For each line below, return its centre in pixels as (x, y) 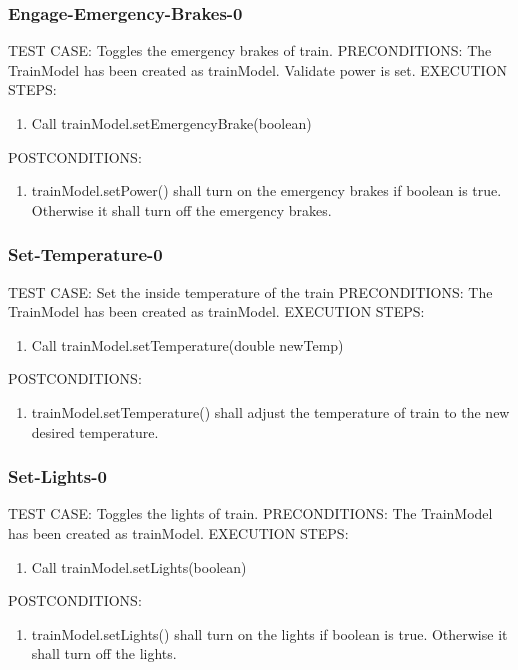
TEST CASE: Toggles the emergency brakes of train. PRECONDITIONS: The (250, 50)
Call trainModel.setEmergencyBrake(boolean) (171, 123)
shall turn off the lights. (104, 653)
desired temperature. (95, 431)
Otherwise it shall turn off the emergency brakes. (181, 209)
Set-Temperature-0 (85, 254)
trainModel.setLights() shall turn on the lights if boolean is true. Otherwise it (269, 633)
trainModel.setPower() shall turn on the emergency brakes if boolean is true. (266, 190)
